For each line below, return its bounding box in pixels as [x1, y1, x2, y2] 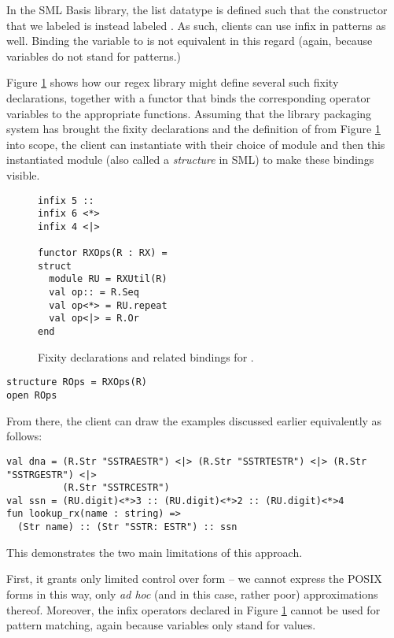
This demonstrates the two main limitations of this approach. [6, 543, 303, 560]
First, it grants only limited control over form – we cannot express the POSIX [6, 570, 382, 587]
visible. [6, 166, 40, 183]
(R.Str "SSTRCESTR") [62, 482, 170, 494]
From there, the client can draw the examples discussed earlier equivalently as [6, 412, 382, 428]
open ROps [6, 390, 57, 401]
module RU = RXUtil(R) [49, 273, 168, 285]
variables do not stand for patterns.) [6, 47, 182, 64]
